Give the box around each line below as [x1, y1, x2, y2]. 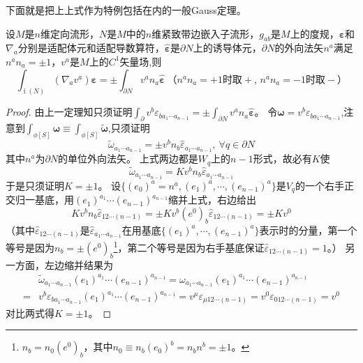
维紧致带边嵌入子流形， [151, 26, 260, 40]
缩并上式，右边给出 [168, 192, 256, 207]
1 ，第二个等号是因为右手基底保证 [113, 238, 265, 254]
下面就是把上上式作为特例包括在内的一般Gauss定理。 [6, 3, 246, 17]
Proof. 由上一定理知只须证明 [6, 105, 133, 119]
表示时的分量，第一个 [259, 222, 357, 237]
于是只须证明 [6, 178, 64, 192]
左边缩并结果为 [44, 257, 113, 272]
